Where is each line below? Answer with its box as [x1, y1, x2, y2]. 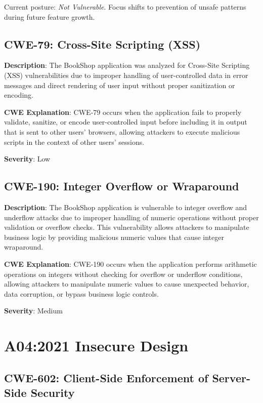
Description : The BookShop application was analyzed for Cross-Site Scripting [4, 60, 250, 70]
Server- [212, 370, 250, 385]
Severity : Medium [4, 305, 63, 316]
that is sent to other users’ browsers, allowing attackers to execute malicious [4, 126, 240, 137]
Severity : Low [4, 153, 51, 164]
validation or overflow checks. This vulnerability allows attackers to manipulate [4, 222, 249, 232]
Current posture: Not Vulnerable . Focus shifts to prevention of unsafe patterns [4, 2, 246, 12]
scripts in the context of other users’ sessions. [4, 136, 145, 147]
